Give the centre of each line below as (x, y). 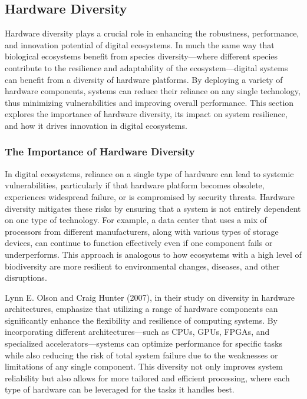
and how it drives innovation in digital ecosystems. (96, 125)
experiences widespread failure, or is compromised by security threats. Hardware (150, 196)
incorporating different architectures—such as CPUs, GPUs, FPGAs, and (137, 332)
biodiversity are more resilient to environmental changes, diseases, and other (142, 266)
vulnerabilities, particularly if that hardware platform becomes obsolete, (135, 185)
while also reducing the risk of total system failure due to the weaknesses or (141, 355)
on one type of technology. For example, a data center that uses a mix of (136, 220)
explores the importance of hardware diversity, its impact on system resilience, (146, 114)
